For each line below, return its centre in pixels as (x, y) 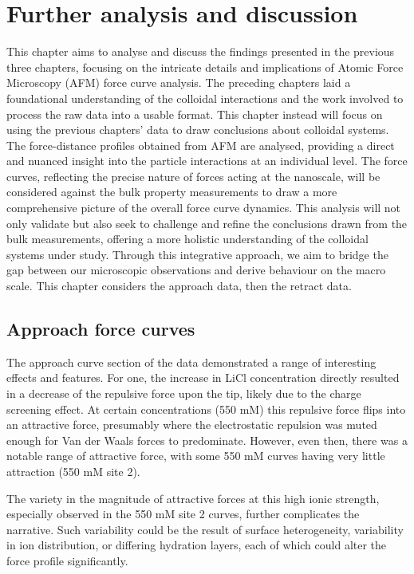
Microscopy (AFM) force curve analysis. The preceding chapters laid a (179, 83)
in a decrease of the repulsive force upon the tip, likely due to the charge (184, 393)
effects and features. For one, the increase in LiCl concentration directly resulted (203, 377)
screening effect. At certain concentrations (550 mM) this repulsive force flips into (206, 409)
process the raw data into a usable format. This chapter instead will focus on (195, 114)
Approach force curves (101, 329)
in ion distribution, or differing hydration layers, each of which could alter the (197, 545)
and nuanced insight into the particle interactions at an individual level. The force (207, 161)
